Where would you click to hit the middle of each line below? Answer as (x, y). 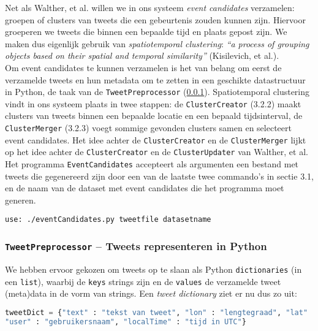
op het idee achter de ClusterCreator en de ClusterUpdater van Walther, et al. (157, 152)
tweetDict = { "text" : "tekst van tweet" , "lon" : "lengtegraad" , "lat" (157, 312)
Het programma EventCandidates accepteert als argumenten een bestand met (152, 164)
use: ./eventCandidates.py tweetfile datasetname (108, 220)
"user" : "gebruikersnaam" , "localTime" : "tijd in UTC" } (126, 321)
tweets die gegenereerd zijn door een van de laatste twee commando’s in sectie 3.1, (159, 176)
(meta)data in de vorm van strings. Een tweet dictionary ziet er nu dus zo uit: (151, 293)
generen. (21, 200)
